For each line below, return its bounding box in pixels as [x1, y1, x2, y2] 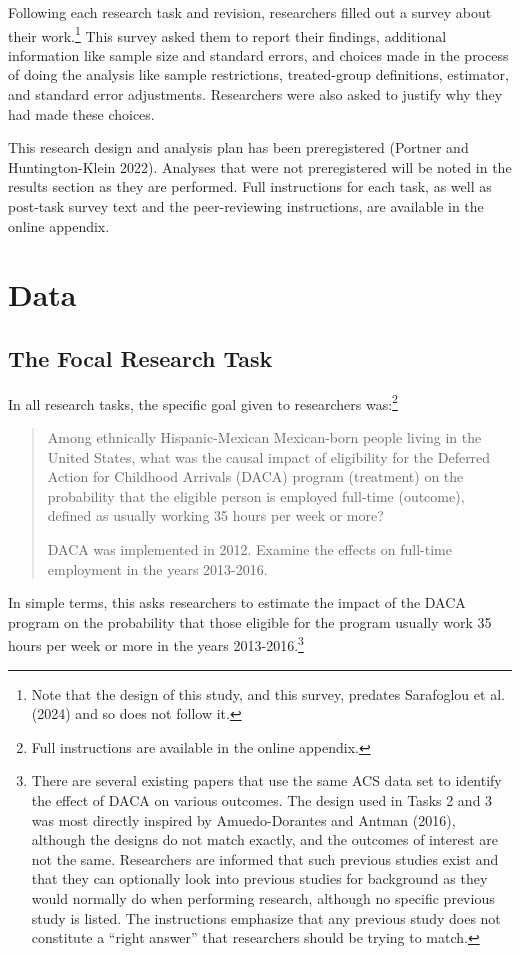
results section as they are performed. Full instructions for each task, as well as [8, 176, 492, 197]
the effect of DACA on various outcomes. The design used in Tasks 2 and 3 [31, 789, 493, 810]
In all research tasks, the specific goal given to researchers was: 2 [8, 390, 398, 414]
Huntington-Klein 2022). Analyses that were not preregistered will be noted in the [8, 156, 512, 177]
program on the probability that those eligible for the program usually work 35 [8, 611, 492, 632]
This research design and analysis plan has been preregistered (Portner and [8, 137, 469, 158]
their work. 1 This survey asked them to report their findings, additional [8, 22, 447, 46]
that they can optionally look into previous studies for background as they [31, 868, 488, 889]
